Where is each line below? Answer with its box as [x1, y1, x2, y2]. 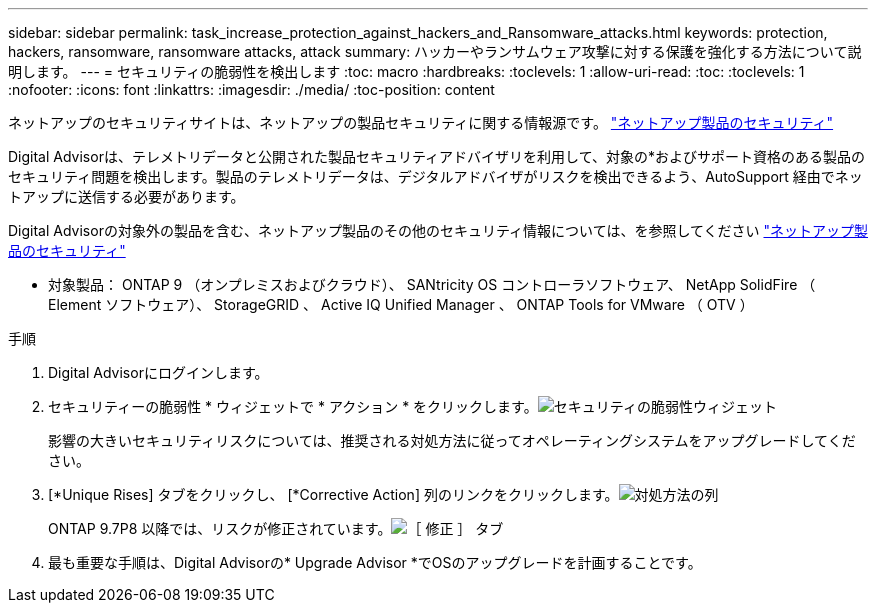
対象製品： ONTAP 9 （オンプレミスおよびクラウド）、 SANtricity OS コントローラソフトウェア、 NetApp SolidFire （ [48, 276, 816, 293]
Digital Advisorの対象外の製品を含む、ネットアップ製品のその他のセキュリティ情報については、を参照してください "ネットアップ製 [8, 222, 869, 239]
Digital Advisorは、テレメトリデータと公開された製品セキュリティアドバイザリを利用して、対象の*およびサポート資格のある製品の [8, 148, 865, 165]
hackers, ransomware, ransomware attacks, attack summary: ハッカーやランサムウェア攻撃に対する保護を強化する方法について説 [8, 43, 862, 60]
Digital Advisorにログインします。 [48, 364, 269, 381]
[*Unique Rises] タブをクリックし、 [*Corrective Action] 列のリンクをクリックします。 [48, 486, 619, 503]
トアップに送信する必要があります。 [8, 188, 245, 205]
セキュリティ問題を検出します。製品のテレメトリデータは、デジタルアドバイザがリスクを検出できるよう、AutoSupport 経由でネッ [8, 168, 863, 185]
